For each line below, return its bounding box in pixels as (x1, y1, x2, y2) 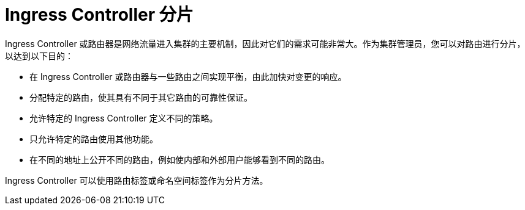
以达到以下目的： (5, 50, 74, 61)
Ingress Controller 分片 (5, 4, 194, 25)
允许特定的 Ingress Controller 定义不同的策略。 (29, 112, 218, 123)
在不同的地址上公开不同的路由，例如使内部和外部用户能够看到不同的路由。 (29, 154, 330, 165)
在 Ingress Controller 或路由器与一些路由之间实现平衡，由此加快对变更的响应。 (29, 71, 347, 82)
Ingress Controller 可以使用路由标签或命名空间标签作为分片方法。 (5, 175, 268, 186)
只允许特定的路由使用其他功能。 (29, 133, 158, 144)
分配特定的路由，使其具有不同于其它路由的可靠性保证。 (29, 92, 252, 103)
